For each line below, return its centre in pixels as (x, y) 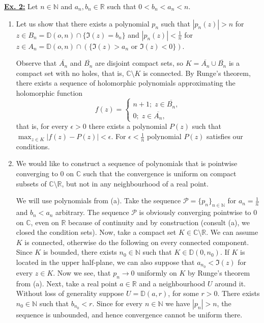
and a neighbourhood (172, 283)
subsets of (31, 183)
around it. (230, 283)
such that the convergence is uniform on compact (160, 173)
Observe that (36, 63)
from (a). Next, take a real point (67, 283)
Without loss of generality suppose (70, 293)
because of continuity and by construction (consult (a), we (159, 222)
